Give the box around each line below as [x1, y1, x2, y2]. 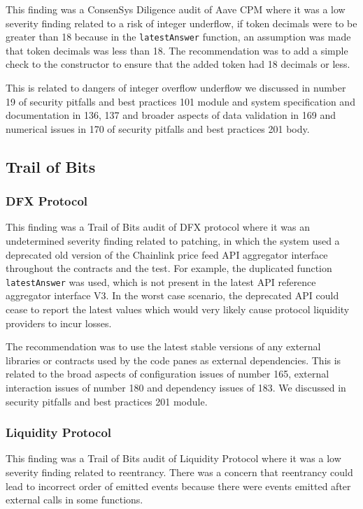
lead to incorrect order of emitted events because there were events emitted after [6, 478, 351, 493]
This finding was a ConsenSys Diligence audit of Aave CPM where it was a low [6, 2, 346, 16]
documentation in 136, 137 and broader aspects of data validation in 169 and [6, 108, 336, 122]
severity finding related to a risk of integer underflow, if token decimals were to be [6, 15, 357, 30]
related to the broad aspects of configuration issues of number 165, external [6, 366, 329, 381]
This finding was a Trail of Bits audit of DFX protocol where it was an [6, 220, 311, 234]
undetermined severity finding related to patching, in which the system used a [6, 234, 340, 248]
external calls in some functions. [6, 492, 143, 507]
